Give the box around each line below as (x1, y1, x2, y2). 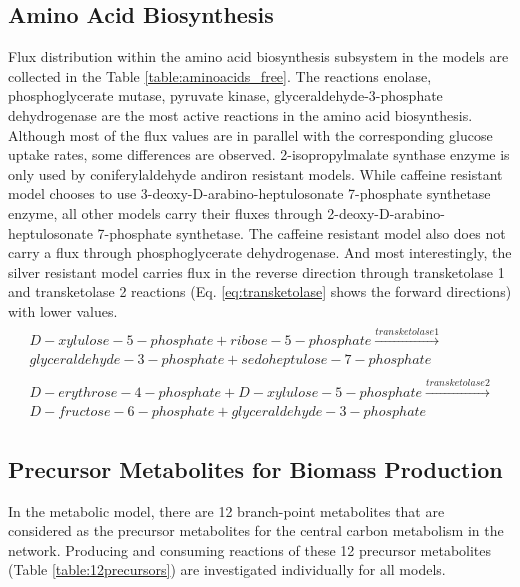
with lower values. (8, 300, 118, 321)
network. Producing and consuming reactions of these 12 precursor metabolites (8, 539, 492, 560)
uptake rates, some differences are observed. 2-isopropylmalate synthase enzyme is (8, 144, 510, 165)
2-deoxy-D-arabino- (327, 202, 445, 223)
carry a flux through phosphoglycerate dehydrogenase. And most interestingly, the (8, 242, 512, 263)
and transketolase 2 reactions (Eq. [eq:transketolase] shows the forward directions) (8, 281, 512, 302)
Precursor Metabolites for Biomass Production (8, 453, 503, 484)
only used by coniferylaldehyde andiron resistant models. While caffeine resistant (8, 163, 503, 184)
